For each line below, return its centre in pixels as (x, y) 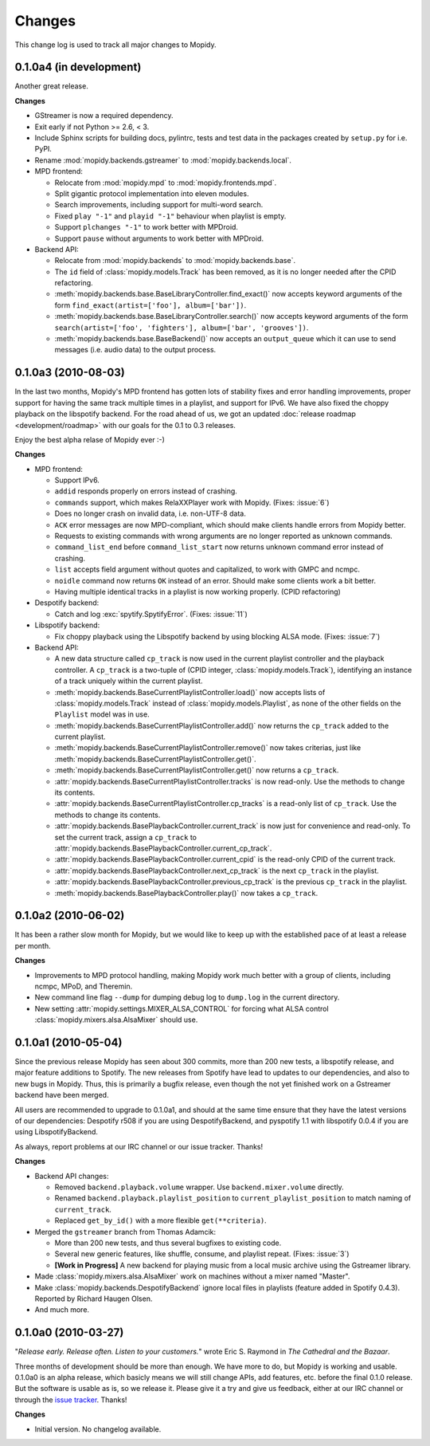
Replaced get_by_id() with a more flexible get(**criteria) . (160, 1220)
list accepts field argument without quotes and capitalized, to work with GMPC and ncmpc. (207, 569)
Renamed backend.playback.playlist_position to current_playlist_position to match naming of (233, 1198)
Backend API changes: (72, 1176)
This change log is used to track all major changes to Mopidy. (115, 45)
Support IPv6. (77, 480)
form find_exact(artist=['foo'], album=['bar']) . (150, 305)
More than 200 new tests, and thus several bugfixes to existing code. (168, 1243)
